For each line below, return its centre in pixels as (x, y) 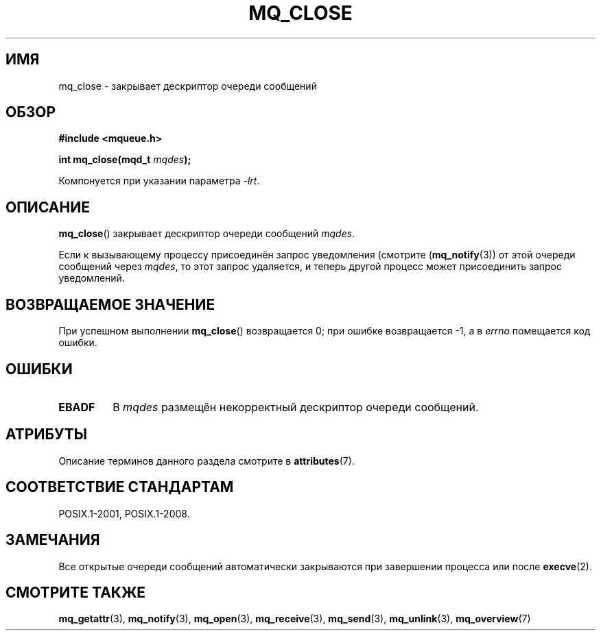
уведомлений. (92, 278)
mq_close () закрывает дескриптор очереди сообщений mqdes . (207, 234)
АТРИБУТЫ (47, 435)
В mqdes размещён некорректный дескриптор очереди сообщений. (296, 407)
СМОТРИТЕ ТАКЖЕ (76, 592)
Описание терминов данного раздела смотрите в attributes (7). (207, 461)
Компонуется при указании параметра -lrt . (159, 181)
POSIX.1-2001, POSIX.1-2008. (124, 513)
